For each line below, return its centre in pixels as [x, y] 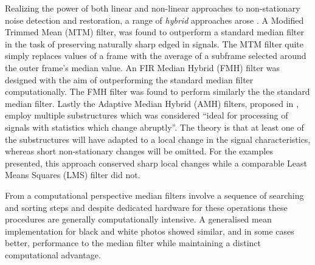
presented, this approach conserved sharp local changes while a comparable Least [156, 163]
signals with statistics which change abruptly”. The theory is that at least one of [154, 127]
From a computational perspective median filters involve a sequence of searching [154, 195]
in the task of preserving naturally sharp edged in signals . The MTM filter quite [154, 43]
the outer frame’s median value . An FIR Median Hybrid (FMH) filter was [143, 67]
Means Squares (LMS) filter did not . [73, 175]
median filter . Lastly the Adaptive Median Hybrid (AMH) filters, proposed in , [152, 103]
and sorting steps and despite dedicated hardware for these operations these [146, 207]
